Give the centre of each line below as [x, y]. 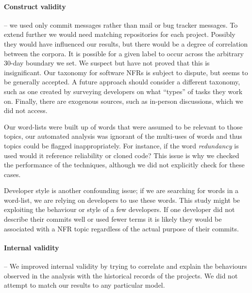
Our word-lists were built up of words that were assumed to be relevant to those [123, 126]
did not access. [26, 110]
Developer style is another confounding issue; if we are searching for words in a [121, 190]
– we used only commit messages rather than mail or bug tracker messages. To [121, 24]
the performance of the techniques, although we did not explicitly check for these [124, 165]
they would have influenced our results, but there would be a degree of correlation [126, 43]
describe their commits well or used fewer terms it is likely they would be [113, 219]
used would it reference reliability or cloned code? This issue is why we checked [122, 155]
